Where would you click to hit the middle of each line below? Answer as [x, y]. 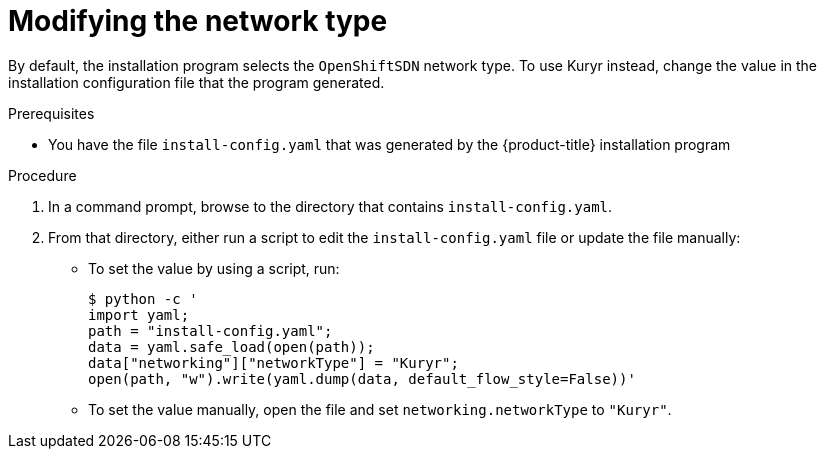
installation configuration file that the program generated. [196, 82]
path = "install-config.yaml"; [210, 330]
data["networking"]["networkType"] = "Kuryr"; [273, 362]
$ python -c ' [143, 298]
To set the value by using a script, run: [214, 268]
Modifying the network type [198, 21]
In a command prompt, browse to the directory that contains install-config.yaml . [330, 206]
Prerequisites [51, 113]
